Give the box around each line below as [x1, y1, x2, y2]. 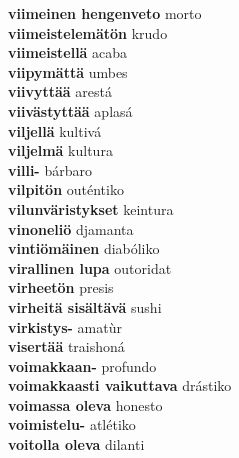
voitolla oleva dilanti [8, 434, 145, 455]
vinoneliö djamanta [8, 218, 134, 239]
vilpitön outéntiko [8, 179, 124, 200]
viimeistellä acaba [8, 42, 128, 63]
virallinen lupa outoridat [8, 257, 172, 278]
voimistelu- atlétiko [8, 414, 136, 435]
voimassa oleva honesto [8, 394, 163, 415]
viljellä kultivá [8, 120, 102, 141]
